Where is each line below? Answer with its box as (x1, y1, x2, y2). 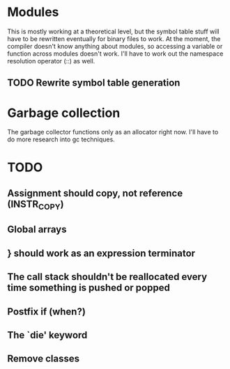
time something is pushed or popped (7, 282, 171, 294)
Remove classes (7, 353, 80, 365)
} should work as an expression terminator (7, 247, 196, 259)
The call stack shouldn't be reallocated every (7, 271, 208, 283)
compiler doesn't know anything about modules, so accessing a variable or (7, 42, 223, 50)
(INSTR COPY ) (7, 198, 64, 212)
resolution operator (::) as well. (7, 56, 95, 65)
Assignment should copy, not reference (7, 187, 183, 199)
